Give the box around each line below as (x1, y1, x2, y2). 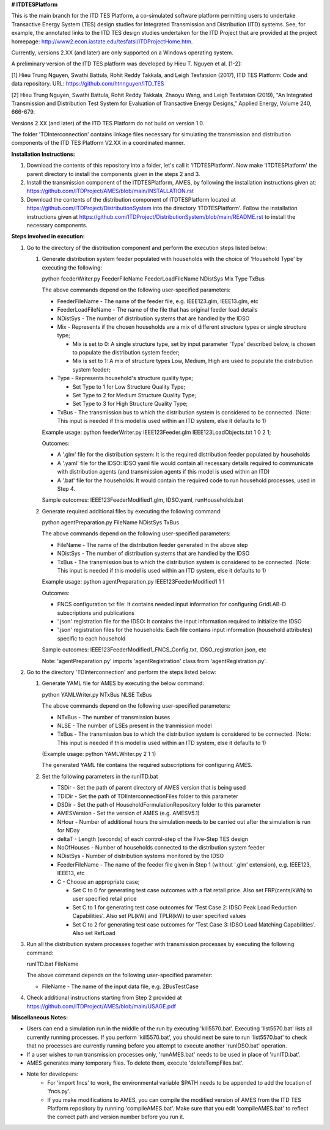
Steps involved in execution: (11, 233, 85, 240)
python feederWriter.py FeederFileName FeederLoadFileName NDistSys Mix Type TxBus (42, 275, 265, 282)
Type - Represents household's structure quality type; (57, 375, 194, 382)
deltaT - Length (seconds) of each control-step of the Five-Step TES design (57, 835, 249, 843)
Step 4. (57, 485, 76, 492)
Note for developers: (26, 1070, 79, 1078)
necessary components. (26, 221, 88, 229)
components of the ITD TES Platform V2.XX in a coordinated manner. (11, 139, 186, 147)
